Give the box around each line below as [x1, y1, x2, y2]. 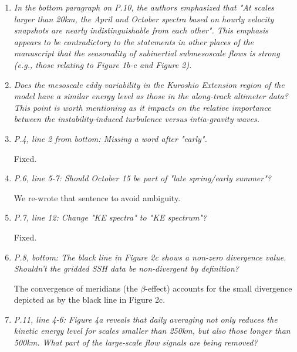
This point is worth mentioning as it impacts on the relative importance [14, 101, 271, 113]
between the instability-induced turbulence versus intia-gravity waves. [14, 113, 259, 125]
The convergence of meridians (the [14, 282, 138, 294]
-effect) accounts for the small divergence [145, 282, 292, 294]
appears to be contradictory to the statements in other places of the [14, 35, 254, 48]
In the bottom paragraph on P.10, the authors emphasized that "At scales [14, 1, 275, 13]
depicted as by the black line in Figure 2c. [14, 293, 166, 306]
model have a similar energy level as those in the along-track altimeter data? [14, 90, 288, 102]
